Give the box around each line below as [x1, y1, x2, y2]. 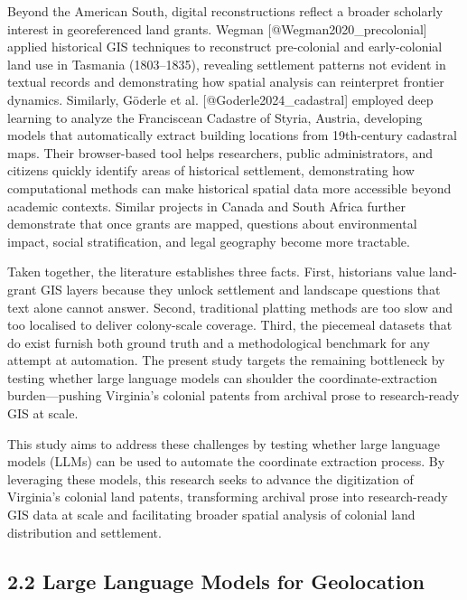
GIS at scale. [7, 404, 79, 423]
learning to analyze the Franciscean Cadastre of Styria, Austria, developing [7, 108, 423, 127]
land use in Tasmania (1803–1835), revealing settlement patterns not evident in [7, 54, 446, 73]
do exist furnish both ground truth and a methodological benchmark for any [7, 333, 430, 352]
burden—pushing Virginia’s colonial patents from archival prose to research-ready [7, 386, 460, 405]
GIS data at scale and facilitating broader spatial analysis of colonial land [7, 505, 416, 524]
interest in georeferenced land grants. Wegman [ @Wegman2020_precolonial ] [7, 19, 427, 38]
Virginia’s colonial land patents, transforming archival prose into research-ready [7, 487, 448, 506]
